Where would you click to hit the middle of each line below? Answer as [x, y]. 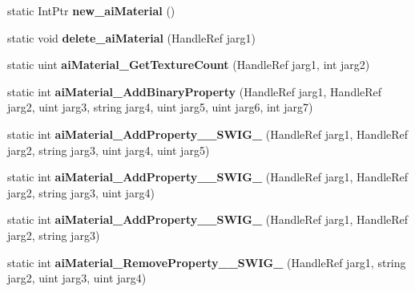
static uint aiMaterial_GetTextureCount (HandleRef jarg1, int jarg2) [189, 65]
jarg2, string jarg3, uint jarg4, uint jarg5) [109, 150]
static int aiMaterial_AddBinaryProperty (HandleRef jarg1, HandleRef [195, 91]
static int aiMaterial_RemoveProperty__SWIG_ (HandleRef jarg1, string [207, 262]
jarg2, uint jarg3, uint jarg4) [77, 278]
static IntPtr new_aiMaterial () [91, 10]
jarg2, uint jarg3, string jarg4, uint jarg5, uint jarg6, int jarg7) [160, 107]
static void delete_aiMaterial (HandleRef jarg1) [131, 37]
